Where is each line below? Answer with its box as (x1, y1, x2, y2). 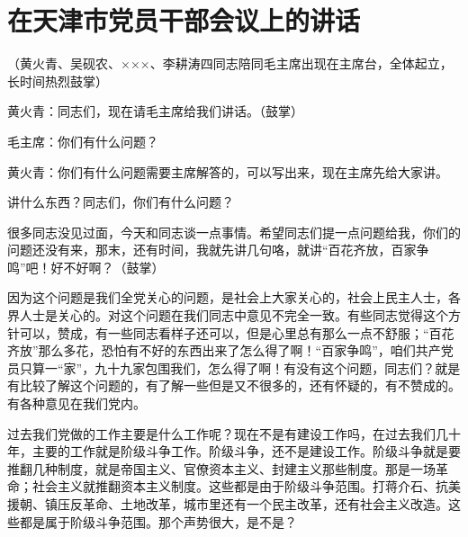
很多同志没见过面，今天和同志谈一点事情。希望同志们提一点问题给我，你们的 (7, 222, 461, 241)
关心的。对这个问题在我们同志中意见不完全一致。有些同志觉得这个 (57, 306, 448, 325)
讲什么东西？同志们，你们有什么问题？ (7, 192, 234, 211)
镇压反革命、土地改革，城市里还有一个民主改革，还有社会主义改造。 (44, 495, 448, 513)
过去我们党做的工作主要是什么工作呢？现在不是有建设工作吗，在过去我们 (7, 424, 436, 443)
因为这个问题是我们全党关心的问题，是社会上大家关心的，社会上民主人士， (7, 288, 448, 307)
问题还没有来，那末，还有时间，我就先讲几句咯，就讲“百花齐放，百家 (7, 240, 417, 259)
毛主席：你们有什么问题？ (7, 131, 158, 150)
